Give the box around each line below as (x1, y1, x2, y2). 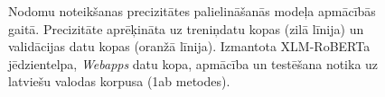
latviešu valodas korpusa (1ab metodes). (8, 72, 230, 91)
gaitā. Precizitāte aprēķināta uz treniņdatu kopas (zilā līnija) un (8, 19, 364, 38)
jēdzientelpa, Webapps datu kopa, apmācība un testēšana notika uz (8, 54, 379, 73)
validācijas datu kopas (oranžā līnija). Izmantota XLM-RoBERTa (8, 37, 371, 56)
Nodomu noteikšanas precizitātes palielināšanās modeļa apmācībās (8, 2, 376, 20)
